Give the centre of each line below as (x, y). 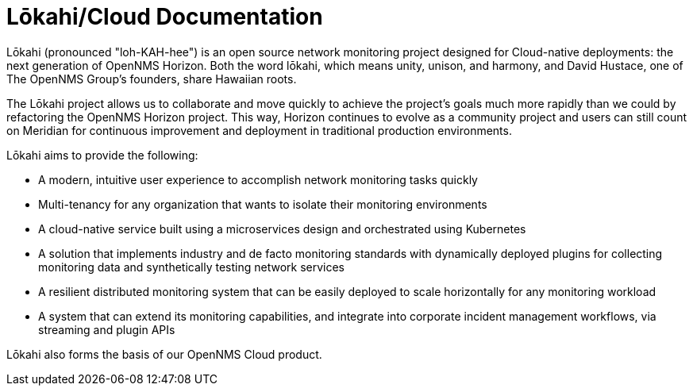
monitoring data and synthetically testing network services (191, 267)
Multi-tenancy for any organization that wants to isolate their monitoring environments (263, 204)
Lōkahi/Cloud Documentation (165, 17)
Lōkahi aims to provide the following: (102, 155)
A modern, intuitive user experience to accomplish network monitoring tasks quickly (258, 179)
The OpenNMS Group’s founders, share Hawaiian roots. (152, 79)
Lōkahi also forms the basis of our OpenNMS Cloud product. (164, 354)
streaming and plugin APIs (107, 329)
